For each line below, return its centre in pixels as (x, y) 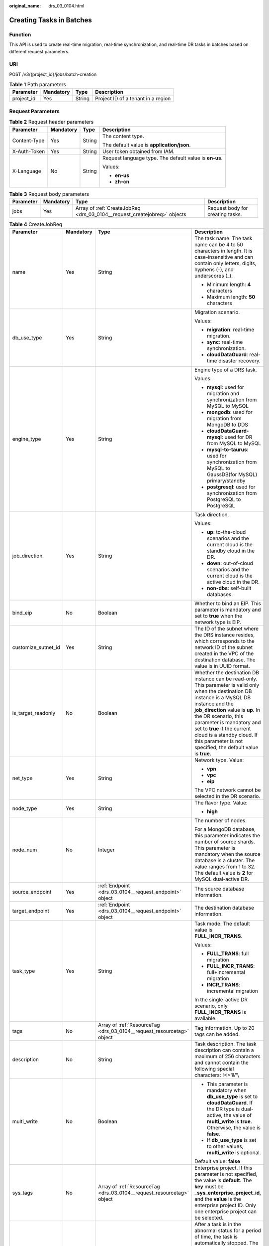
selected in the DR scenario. (227, 796)
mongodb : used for (230, 412)
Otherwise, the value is (234, 1128)
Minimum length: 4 (229, 285)
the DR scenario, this (219, 716)
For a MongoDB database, (225, 829)
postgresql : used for (231, 487)
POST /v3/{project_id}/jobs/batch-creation (53, 74)
